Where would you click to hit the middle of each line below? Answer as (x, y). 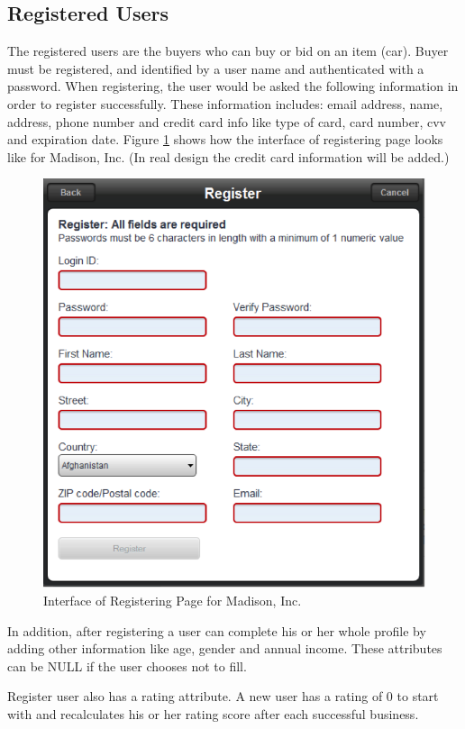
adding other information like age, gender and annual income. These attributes (225, 648)
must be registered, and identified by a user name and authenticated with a (216, 68)
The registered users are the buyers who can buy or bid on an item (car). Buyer (228, 51)
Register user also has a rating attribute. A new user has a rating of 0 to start (223, 696)
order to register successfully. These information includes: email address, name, (225, 103)
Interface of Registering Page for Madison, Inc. (173, 601)
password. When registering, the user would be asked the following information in (233, 86)
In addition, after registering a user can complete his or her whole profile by (217, 630)
